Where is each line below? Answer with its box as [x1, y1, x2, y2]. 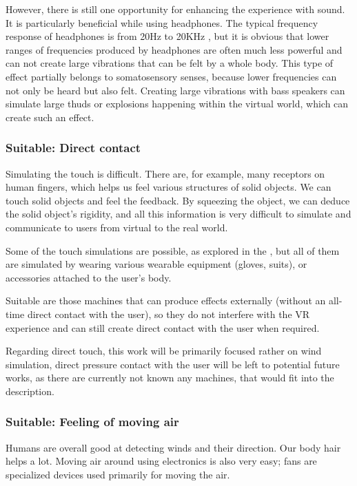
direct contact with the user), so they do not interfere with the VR [27, 306, 310, 321]
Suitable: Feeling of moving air [6, 413, 179, 430]
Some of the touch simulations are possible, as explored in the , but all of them [6, 243, 340, 257]
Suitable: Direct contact [6, 139, 141, 156]
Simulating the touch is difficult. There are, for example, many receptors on [6, 166, 325, 180]
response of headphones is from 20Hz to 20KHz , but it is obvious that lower [6, 29, 329, 43]
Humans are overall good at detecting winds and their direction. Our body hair [6, 440, 341, 454]
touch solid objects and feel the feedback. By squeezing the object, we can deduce [6, 193, 350, 207]
